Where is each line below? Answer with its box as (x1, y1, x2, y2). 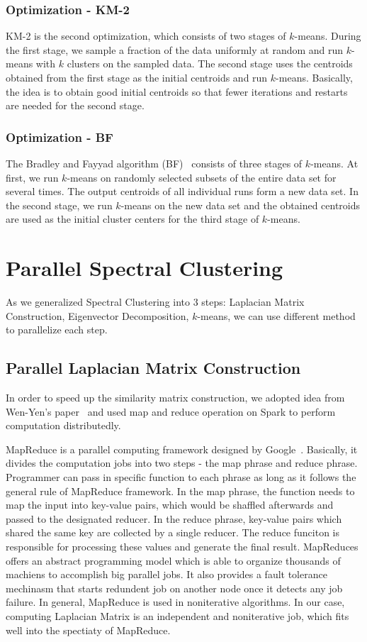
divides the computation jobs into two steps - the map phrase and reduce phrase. (6, 455, 358, 470)
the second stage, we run (6, 197, 113, 212)
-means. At (310, 156, 358, 170)
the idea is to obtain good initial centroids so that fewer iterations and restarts (6, 84, 348, 99)
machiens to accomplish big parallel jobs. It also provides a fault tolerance (6, 567, 327, 582)
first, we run (6, 170, 59, 184)
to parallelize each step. (6, 322, 108, 337)
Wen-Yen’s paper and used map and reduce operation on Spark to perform (6, 404, 336, 419)
